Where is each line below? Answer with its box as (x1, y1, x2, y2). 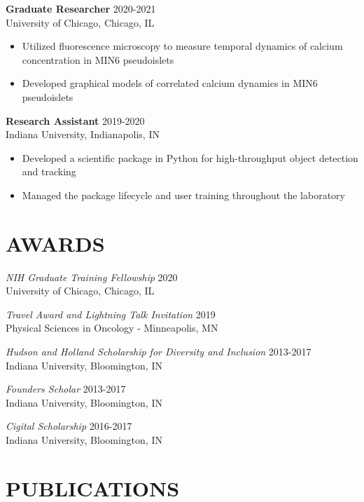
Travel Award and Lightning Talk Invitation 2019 (6, 306, 216, 321)
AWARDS (6, 229, 105, 257)
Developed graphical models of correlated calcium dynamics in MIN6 (22, 76, 318, 90)
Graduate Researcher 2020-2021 (6, 1, 156, 15)
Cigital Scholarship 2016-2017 (6, 419, 132, 433)
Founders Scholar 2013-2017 (6, 381, 126, 396)
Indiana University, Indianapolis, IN (6, 127, 160, 142)
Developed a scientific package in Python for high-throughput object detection (22, 150, 358, 165)
